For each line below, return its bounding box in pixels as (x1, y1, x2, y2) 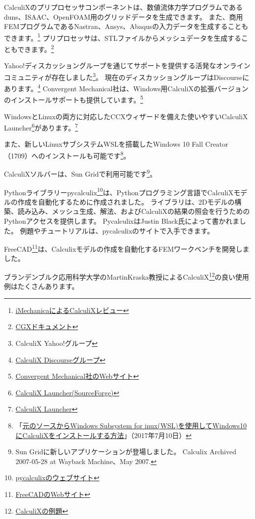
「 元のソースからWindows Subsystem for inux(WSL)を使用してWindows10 (15, 420, 247, 431)
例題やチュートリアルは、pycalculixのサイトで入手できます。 (20, 225, 214, 235)
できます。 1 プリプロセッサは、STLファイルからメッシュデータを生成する (4, 31, 241, 43)
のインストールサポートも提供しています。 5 (4, 93, 143, 105)
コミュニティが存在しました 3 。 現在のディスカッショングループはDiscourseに (4, 70, 250, 82)
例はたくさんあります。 (4, 281, 79, 291)
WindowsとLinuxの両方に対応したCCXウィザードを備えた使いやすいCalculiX (4, 111, 248, 121)
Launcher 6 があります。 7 (4, 121, 78, 132)
